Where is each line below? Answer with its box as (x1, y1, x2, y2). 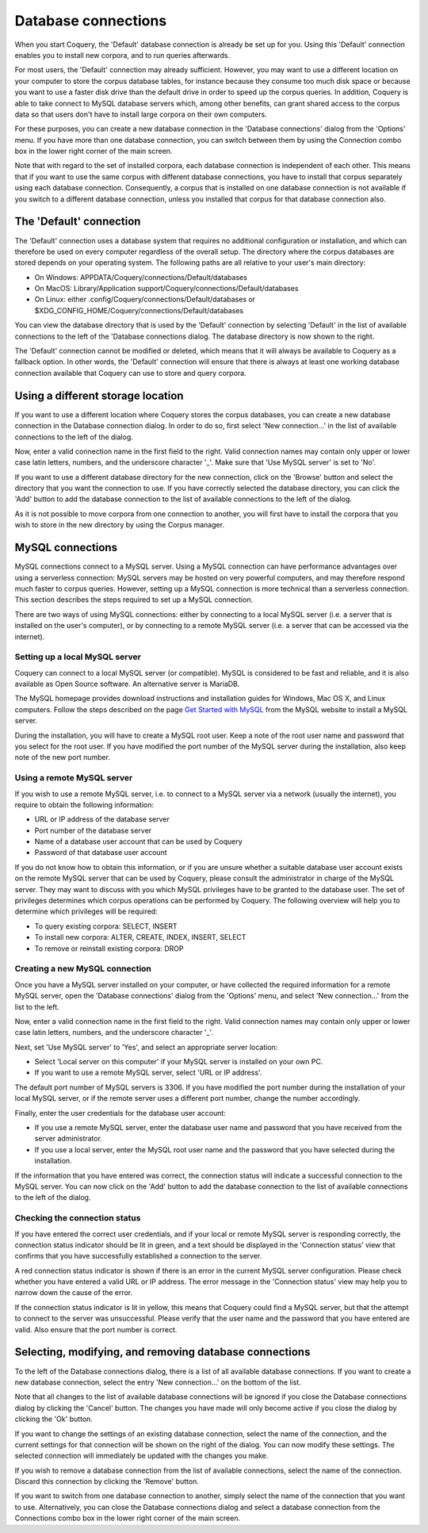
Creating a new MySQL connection (14, 964, 152, 975)
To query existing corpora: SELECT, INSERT (34, 921, 178, 931)
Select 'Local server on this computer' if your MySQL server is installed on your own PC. (34, 1057, 323, 1067)
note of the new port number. (14, 753, 111, 762)
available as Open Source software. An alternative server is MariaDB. (14, 679, 240, 689)
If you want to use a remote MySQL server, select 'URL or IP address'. (34, 1067, 262, 1078)
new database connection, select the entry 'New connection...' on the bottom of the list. (14, 1377, 301, 1387)
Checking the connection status (14, 1213, 141, 1224)
